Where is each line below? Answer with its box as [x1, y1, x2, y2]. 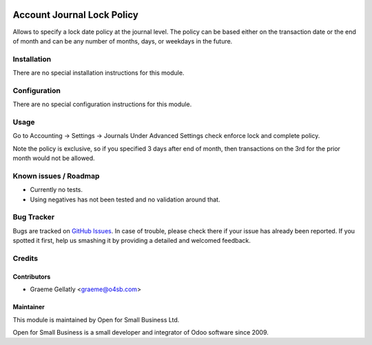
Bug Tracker [12, 213, 55, 222]
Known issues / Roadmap [12, 171, 100, 181]
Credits [12, 253, 38, 263]
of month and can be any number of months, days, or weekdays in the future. [12, 37, 233, 45]
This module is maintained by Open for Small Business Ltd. [12, 315, 180, 324]
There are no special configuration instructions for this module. [12, 100, 192, 108]
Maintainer [12, 303, 45, 311]
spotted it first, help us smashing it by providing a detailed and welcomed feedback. [12, 237, 251, 245]
